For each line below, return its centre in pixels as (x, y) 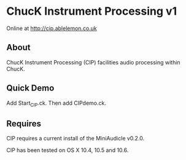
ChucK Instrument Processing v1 (92, 11)
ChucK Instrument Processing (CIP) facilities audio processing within (93, 62)
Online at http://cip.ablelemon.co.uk (52, 28)
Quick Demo (30, 88)
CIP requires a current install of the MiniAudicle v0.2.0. (76, 139)
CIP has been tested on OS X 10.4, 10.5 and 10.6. (68, 150)
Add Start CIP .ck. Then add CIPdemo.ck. (56, 104)
